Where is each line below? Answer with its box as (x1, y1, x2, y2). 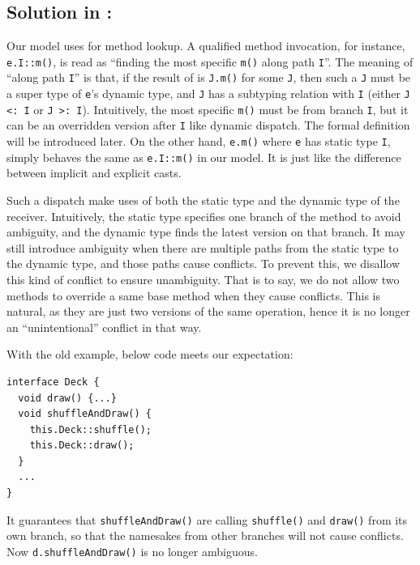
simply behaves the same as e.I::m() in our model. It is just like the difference (6, 148, 401, 165)
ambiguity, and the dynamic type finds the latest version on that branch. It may (6, 223, 405, 240)
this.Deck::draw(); (29, 440, 135, 452)
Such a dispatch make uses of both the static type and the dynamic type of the (6, 191, 400, 208)
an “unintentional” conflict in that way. (6, 318, 202, 335)
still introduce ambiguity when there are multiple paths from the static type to (6, 239, 399, 256)
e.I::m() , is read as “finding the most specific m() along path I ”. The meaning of (6, 53, 414, 70)
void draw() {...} (18, 392, 118, 404)
